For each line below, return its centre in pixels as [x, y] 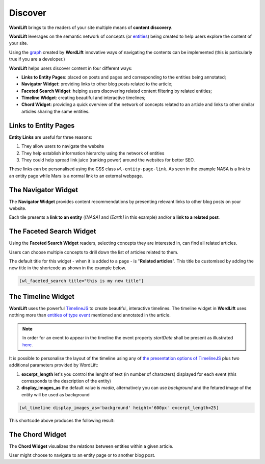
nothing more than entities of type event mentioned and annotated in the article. [90, 315]
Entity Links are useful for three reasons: [51, 137]
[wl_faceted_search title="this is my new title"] [82, 281]
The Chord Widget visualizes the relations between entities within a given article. [91, 446]
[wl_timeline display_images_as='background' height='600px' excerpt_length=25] [119, 408]
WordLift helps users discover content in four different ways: [71, 68]
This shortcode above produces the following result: [62, 420]
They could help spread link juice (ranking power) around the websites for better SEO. [108, 160]
